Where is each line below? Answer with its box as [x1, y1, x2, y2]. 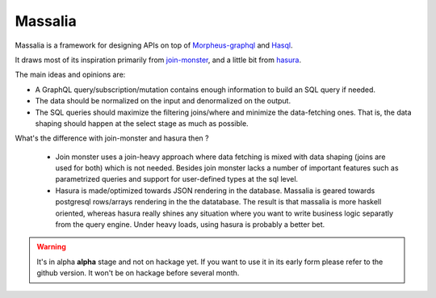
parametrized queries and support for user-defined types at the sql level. [55, 174, 299, 184]
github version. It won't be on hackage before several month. [36, 268, 240, 278]
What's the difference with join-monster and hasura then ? [15, 133, 209, 143]
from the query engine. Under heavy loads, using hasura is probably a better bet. [55, 220, 325, 229]
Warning [36, 242, 66, 252]
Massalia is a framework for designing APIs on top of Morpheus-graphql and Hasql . [15, 40, 293, 50]
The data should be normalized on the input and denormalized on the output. [35, 96, 291, 106]
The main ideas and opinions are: [15, 69, 126, 80]
